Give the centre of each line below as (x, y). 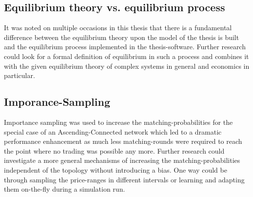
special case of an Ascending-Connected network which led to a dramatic (113, 131)
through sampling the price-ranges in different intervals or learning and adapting (124, 179)
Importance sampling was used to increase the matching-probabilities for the (118, 122)
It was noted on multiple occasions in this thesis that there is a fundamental (118, 28)
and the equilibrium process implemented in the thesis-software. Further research (125, 47)
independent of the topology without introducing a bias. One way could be (116, 169)
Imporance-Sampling (57, 102)
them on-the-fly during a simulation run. (65, 189)
